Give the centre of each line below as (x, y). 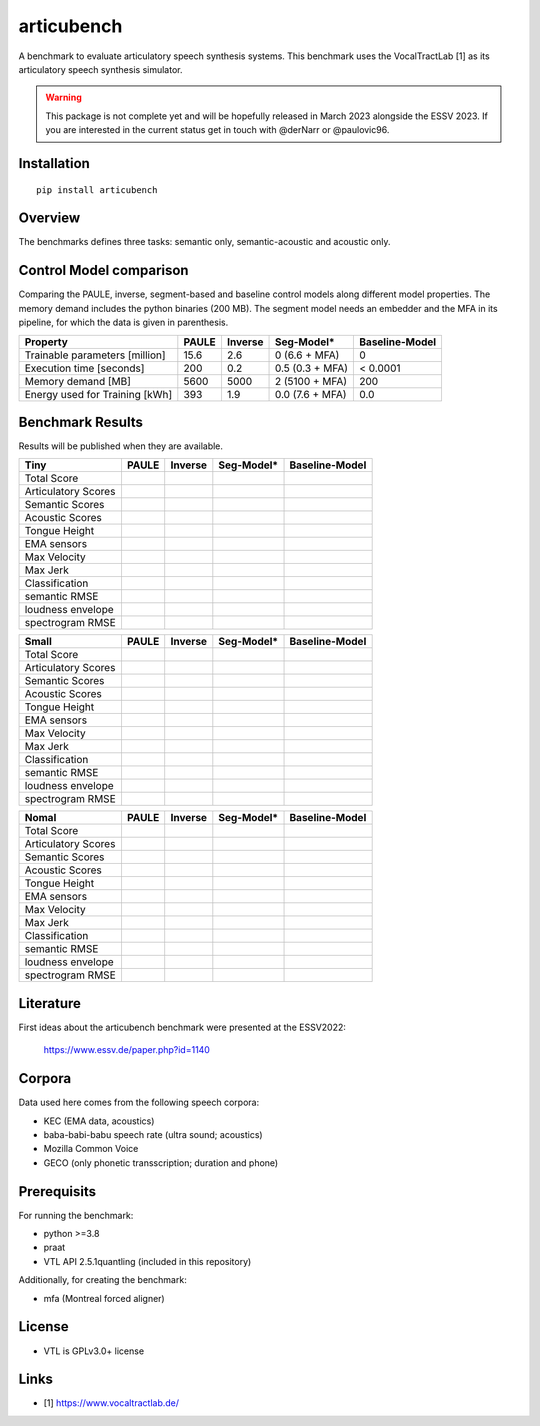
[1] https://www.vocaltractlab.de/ (111, 1403)
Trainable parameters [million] (95, 355)
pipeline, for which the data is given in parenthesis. (123, 322)
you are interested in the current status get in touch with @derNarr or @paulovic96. (217, 130)
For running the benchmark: (76, 1215)
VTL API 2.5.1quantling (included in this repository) (147, 1261)
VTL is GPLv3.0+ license (94, 1351)
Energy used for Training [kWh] (98, 394)
